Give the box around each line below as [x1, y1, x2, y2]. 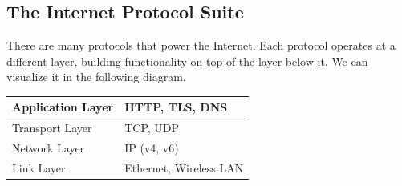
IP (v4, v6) [124, 139, 179, 156]
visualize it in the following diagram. [6, 68, 186, 85]
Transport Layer [12, 119, 92, 136]
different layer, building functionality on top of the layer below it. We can [6, 52, 368, 69]
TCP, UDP [124, 119, 180, 136]
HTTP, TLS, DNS [124, 99, 228, 115]
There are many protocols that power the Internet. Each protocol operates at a [6, 37, 396, 54]
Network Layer [12, 139, 85, 156]
